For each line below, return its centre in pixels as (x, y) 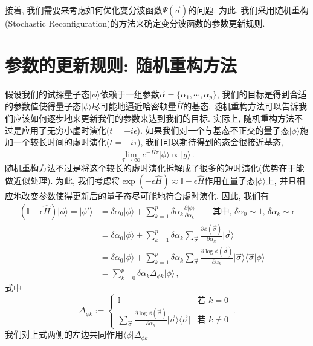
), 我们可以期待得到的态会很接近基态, (210, 142)
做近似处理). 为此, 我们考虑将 (63, 181)
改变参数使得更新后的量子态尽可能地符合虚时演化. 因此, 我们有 (145, 196)
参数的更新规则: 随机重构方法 (121, 64)
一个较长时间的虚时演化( (61, 142)
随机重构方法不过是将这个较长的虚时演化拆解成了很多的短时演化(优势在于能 (155, 167)
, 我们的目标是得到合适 (262, 93)
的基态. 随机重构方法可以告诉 (241, 106)
